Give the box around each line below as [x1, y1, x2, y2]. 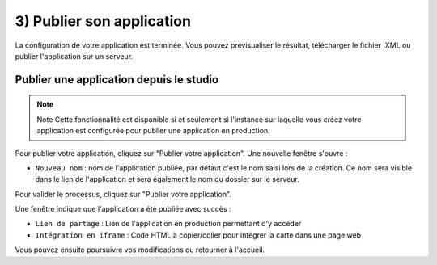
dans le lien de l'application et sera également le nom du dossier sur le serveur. [35, 175, 299, 184]
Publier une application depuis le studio [15, 73, 219, 86]
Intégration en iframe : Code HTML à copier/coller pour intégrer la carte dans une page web [35, 230, 362, 240]
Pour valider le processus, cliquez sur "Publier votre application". [15, 189, 232, 199]
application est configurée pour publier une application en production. [36, 126, 270, 136]
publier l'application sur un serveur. [15, 51, 134, 61]
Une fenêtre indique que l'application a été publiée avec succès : [15, 204, 231, 214]
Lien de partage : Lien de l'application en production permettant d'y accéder [35, 219, 302, 229]
